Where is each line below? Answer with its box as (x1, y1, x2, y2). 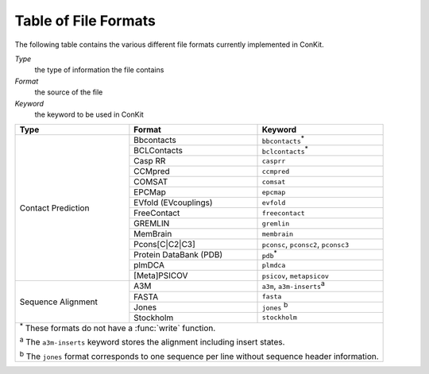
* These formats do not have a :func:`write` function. (19, 321, 216, 334)
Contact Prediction (19, 202, 90, 214)
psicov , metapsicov (261, 270, 330, 281)
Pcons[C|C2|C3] (133, 239, 196, 250)
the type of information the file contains (34, 65, 164, 75)
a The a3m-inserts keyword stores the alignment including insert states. (19, 335, 285, 348)
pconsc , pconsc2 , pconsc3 (261, 239, 350, 250)
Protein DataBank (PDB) (133, 249, 223, 260)
